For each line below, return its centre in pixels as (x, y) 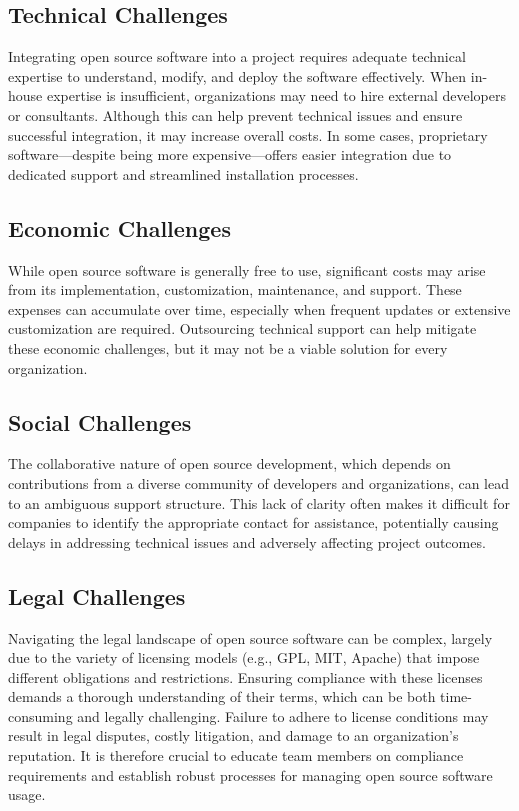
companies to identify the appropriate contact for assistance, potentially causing (253, 522)
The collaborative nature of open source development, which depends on (229, 463)
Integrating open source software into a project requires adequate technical (237, 56)
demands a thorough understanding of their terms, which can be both (222, 696)
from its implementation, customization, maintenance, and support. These (235, 289)
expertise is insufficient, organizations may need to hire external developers (276, 95)
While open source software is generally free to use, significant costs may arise (247, 269)
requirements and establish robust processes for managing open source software (250, 774)
